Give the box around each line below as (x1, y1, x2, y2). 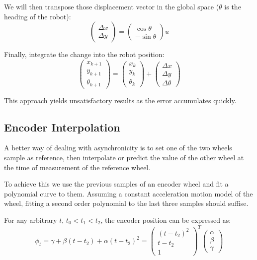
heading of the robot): (4, 11, 71, 21)
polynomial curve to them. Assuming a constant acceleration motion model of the (4, 188, 253, 198)
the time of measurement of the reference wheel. (4, 162, 151, 172)
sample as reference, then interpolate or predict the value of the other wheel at (4, 152, 244, 163)
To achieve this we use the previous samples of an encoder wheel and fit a (4, 179, 229, 189)
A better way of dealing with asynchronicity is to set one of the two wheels (4, 142, 232, 153)
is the (224, 1, 241, 11)
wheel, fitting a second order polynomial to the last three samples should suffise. (4, 198, 249, 208)
